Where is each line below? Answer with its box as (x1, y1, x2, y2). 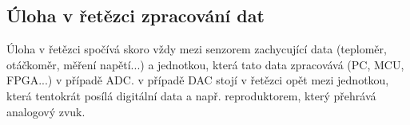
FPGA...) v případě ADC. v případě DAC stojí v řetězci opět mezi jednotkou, (6, 72, 389, 88)
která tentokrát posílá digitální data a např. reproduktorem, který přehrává (6, 87, 376, 104)
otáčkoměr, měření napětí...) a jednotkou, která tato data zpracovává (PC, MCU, (6, 56, 404, 72)
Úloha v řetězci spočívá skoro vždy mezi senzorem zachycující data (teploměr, (6, 41, 387, 57)
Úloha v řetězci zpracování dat (6, 3, 265, 28)
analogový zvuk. (6, 103, 86, 119)
